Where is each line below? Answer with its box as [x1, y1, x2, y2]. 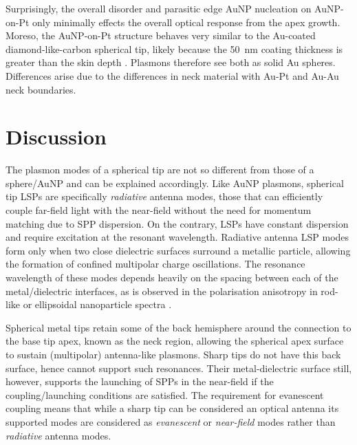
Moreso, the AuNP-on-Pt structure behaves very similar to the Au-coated [6, 28, 316, 43]
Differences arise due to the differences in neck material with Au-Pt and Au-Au [6, 68, 339, 83]
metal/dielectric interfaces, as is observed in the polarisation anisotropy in [6, 283, 318, 298]
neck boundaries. [6, 82, 76, 96]
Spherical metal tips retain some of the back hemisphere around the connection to [6, 320, 351, 334]
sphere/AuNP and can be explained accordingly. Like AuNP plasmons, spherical [6, 175, 344, 190]
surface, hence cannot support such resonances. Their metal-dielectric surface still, [6, 360, 352, 375]
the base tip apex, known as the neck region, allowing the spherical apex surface [6, 334, 344, 348]
